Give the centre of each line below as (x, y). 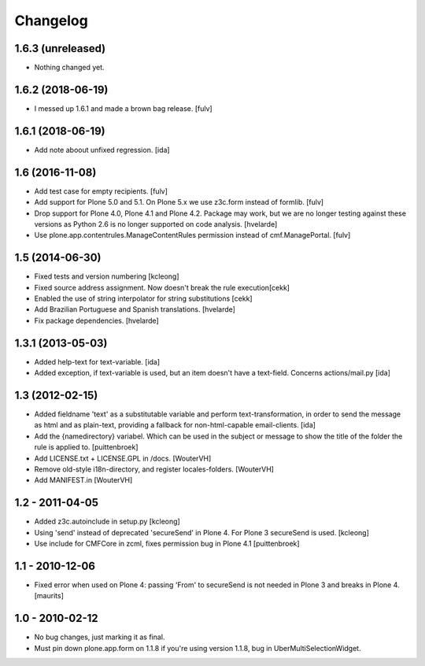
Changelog (51, 20)
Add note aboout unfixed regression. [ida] (102, 150)
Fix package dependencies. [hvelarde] (96, 320)
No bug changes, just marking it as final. (100, 637)
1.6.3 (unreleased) (60, 48)
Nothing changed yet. (70, 68)
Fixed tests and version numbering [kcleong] (107, 276)
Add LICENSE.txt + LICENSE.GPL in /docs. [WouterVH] (123, 458)
